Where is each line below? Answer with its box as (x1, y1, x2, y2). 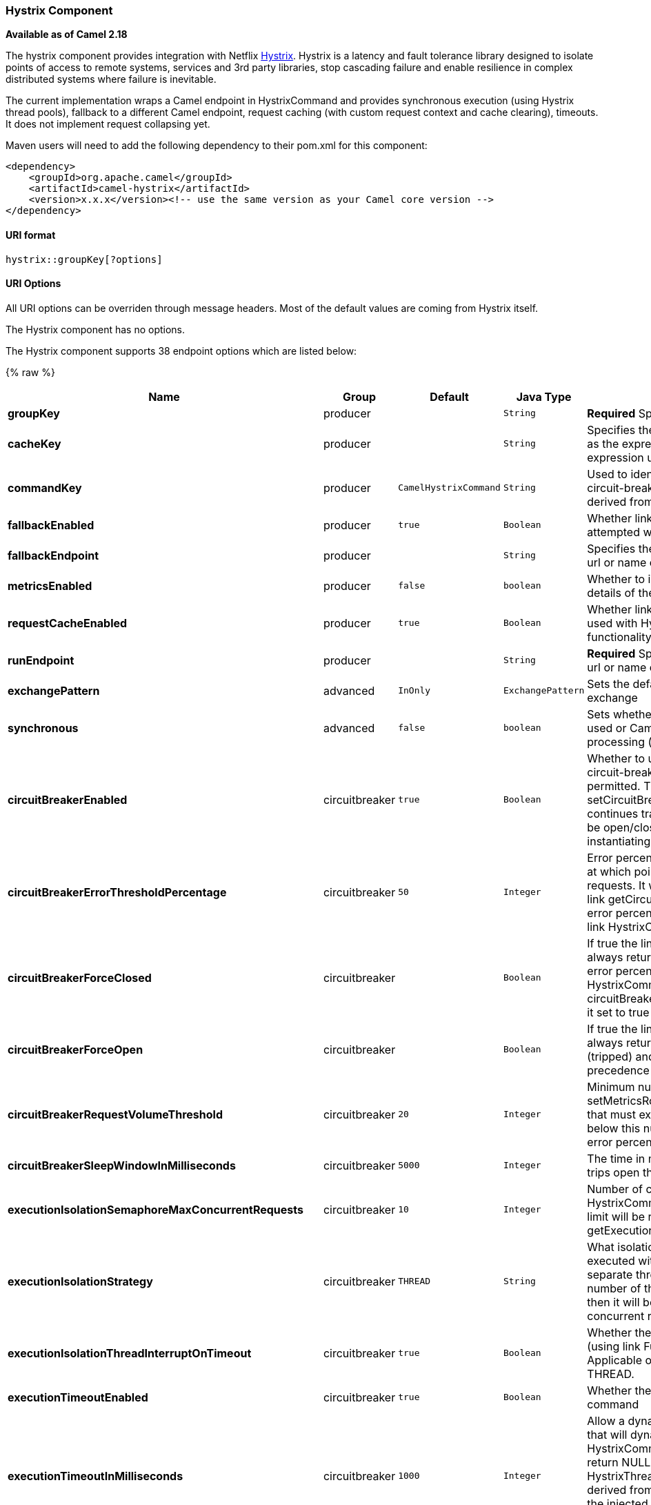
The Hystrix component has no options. (6, 323, 186, 335)
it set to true (587, 1005, 650, 1019)
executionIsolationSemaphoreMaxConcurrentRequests (8, 1202, 304, 1217)
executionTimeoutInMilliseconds (8, 1468, 183, 1483)
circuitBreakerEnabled (8, 792, 128, 807)
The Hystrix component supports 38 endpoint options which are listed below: (6, 344, 357, 357)
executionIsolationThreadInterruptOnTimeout (8, 1346, 252, 1360)
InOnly (398, 685, 431, 696)
